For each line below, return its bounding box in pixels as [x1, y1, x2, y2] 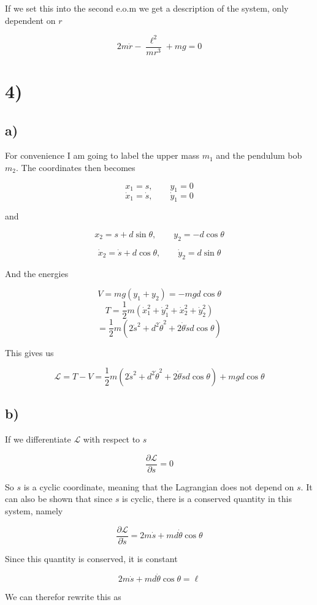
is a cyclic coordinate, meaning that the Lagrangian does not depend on [23, 480, 294, 493]
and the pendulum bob [216, 149, 302, 162]
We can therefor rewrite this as [5, 590, 121, 603]
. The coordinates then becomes [15, 161, 136, 173]
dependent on [5, 13, 56, 26]
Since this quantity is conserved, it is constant [5, 552, 178, 565]
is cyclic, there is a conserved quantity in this [122, 492, 292, 505]
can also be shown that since [5, 492, 113, 505]
